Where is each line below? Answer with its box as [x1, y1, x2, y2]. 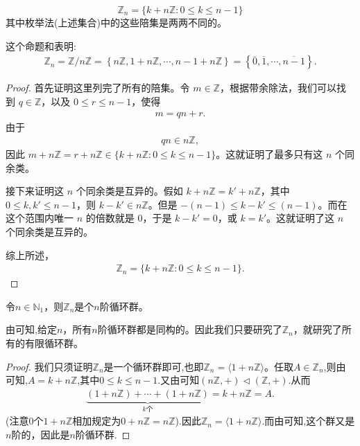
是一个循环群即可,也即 [103, 359, 204, 373]
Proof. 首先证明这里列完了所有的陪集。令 [6, 80, 190, 95]
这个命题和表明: [6, 38, 76, 53]
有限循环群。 [24, 336, 83, 350]
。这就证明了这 [266, 211, 335, 225]
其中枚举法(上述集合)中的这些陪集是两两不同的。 [6, 15, 227, 29]
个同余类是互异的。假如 [76, 184, 183, 198]
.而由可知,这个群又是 [262, 413, 355, 428]
